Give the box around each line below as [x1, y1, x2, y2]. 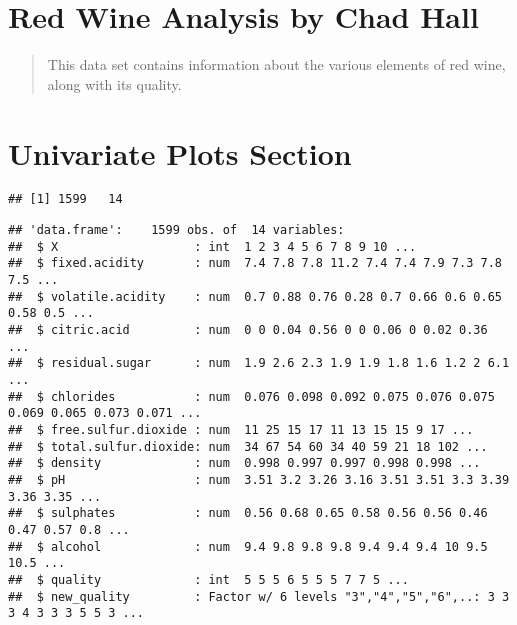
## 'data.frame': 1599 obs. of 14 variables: [8, 223, 345, 238]
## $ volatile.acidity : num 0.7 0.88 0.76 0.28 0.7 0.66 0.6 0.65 [8, 289, 502, 304]
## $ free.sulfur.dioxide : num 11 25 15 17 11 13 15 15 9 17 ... [8, 422, 474, 437]
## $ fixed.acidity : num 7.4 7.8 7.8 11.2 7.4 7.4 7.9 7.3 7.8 [8, 256, 502, 271]
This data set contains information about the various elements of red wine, [47, 54, 506, 75]
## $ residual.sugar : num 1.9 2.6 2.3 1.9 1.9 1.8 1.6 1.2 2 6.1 [8, 356, 510, 371]
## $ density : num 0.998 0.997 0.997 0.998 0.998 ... [8, 456, 481, 471]
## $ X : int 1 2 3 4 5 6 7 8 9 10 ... [8, 239, 417, 254]
